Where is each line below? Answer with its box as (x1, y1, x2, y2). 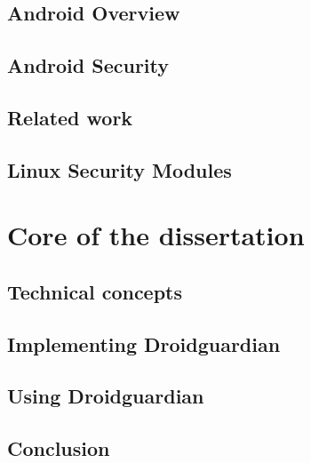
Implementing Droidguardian (7, 330, 281, 357)
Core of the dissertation (7, 217, 305, 253)
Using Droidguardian (7, 382, 204, 410)
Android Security (7, 52, 170, 79)
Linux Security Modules (7, 156, 232, 183)
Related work (7, 103, 133, 131)
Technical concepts (7, 277, 183, 305)
